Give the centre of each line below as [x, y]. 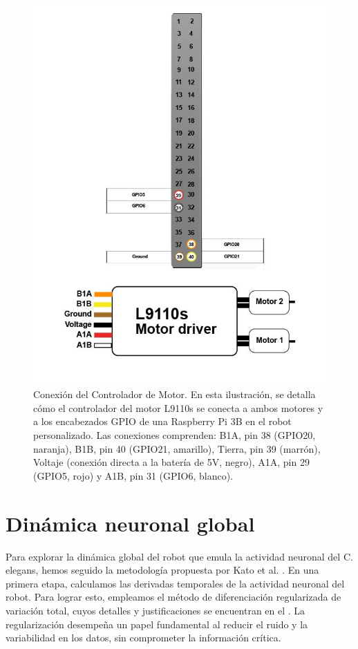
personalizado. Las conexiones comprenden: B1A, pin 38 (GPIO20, [175, 435]
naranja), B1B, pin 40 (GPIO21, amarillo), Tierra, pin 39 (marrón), [177, 448]
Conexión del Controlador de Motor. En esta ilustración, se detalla [175, 394]
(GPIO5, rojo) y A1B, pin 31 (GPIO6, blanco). [133, 475]
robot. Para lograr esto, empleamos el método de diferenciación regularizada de [173, 597]
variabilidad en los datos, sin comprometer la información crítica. [143, 638]
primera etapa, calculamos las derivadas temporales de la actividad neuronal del [175, 583]
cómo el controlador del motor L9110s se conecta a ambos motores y [178, 407]
